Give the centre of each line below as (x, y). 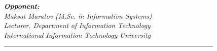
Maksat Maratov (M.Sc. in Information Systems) (78, 15)
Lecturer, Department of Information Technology (77, 25)
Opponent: (22, 6)
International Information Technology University (77, 35)
